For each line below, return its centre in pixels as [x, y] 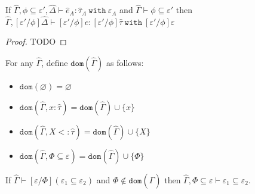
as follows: [125, 62]
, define [55, 62]
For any [19, 62]
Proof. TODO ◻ [36, 41]
